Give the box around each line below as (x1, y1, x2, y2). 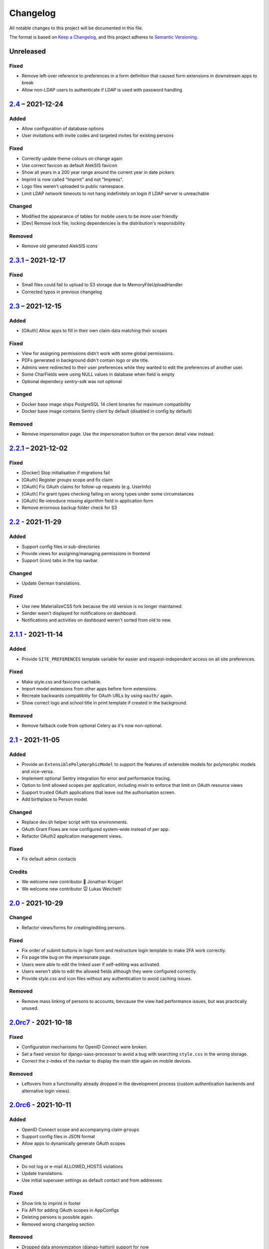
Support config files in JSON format (21, 1134, 96, 1140)
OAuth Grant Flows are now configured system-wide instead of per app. (21, 826, 170, 832)
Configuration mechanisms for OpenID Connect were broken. (21, 1044, 148, 1050)
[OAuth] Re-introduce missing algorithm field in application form (21, 498, 153, 504)
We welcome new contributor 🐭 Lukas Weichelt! (21, 886, 122, 892)
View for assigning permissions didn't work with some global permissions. (21, 350, 174, 357)
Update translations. (21, 1171, 63, 1177)
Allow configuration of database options (21, 125, 104, 132)
